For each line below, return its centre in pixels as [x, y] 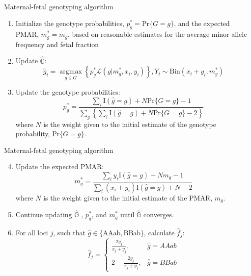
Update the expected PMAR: [60, 166]
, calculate [159, 233]
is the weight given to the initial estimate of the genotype [130, 124]
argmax [71, 72]
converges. [159, 214]
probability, [33, 134]
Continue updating [44, 214]
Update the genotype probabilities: [68, 92]
